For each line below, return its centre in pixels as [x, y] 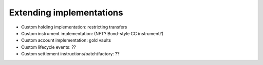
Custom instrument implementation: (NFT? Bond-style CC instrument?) [92, 33]
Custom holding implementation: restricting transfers [74, 27]
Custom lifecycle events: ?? [49, 47]
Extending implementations [66, 13]
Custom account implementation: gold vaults [66, 40]
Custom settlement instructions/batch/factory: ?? [70, 54]
